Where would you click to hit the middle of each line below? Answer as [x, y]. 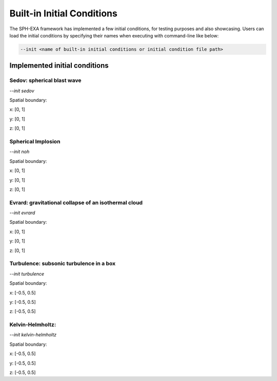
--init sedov [22, 91]
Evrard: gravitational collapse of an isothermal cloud [76, 202]
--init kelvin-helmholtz [33, 335]
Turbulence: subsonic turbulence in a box [62, 264]
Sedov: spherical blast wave [45, 80]
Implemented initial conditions [59, 66]
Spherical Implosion [35, 142]
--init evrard [22, 213]
